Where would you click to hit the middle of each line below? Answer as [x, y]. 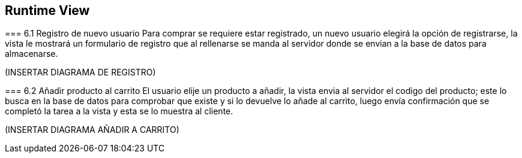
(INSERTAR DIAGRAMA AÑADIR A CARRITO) [92, 130]
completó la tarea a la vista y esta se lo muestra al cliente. [119, 111]
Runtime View [47, 10]
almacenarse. [31, 54]
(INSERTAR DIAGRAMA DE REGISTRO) [80, 72]
